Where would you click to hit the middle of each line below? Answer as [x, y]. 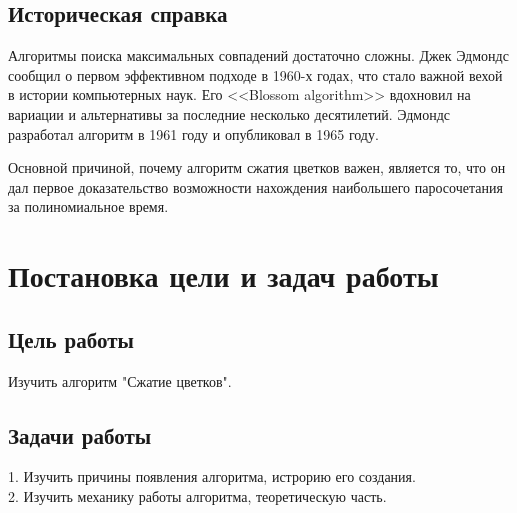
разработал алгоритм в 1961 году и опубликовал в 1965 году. [193, 133]
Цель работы [71, 338]
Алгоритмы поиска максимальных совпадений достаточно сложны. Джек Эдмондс [258, 55]
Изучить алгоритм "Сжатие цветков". [120, 380]
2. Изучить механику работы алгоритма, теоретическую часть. [197, 495]
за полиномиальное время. [88, 206]
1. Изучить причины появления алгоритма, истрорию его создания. [212, 476]
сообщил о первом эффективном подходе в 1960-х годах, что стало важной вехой [255, 74]
